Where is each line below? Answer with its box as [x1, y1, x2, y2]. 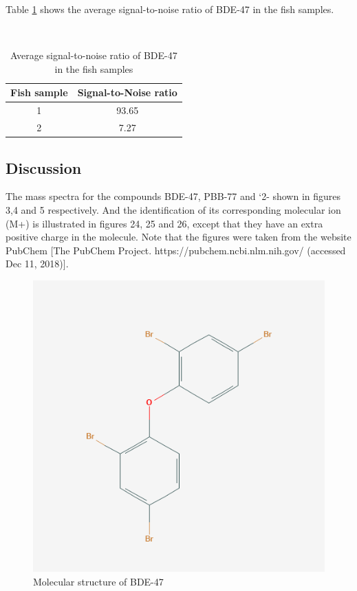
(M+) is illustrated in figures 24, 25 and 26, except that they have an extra [6, 216, 323, 230]
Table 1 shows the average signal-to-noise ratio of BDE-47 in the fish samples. [6, 2, 334, 16]
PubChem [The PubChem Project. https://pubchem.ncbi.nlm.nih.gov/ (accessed [6, 243, 346, 257]
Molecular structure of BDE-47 [33, 574, 164, 588]
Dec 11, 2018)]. [6, 256, 69, 271]
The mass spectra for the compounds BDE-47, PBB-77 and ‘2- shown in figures [6, 189, 341, 203]
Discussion [6, 157, 82, 178]
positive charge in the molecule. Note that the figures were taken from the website [6, 230, 351, 244]
